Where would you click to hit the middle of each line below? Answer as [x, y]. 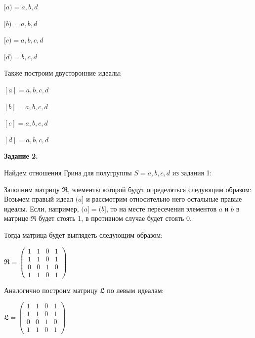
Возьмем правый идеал [39, 199]
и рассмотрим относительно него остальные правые [164, 199]
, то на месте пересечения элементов [162, 208]
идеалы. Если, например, [42, 208]
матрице [16, 218]
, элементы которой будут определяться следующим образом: [160, 189]
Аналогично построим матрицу [51, 290]
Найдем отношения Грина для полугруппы [68, 172]
